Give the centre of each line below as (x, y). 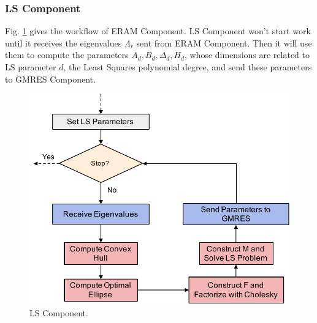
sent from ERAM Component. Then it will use (224, 43)
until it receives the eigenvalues (63, 43)
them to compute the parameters (67, 55)
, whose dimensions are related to (247, 55)
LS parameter (31, 67)
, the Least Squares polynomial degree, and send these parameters (188, 67)
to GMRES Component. (50, 79)
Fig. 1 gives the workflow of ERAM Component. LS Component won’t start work (158, 31)
